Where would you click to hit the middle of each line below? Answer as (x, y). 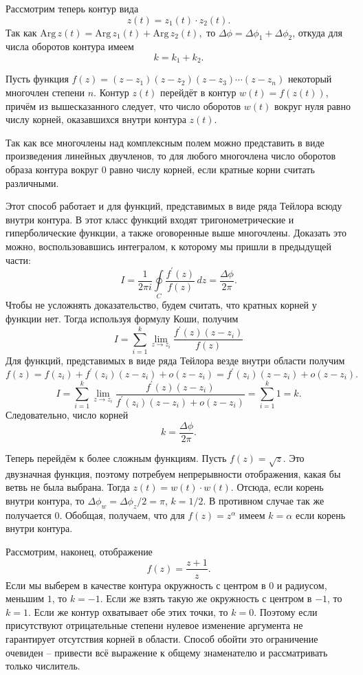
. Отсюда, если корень (277, 487)
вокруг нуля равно (312, 106)
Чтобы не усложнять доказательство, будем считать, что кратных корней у (161, 305)
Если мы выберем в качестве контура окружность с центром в (136, 585)
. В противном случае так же (264, 500)
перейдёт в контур (198, 92)
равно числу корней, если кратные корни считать (212, 169)
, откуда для (317, 32)
